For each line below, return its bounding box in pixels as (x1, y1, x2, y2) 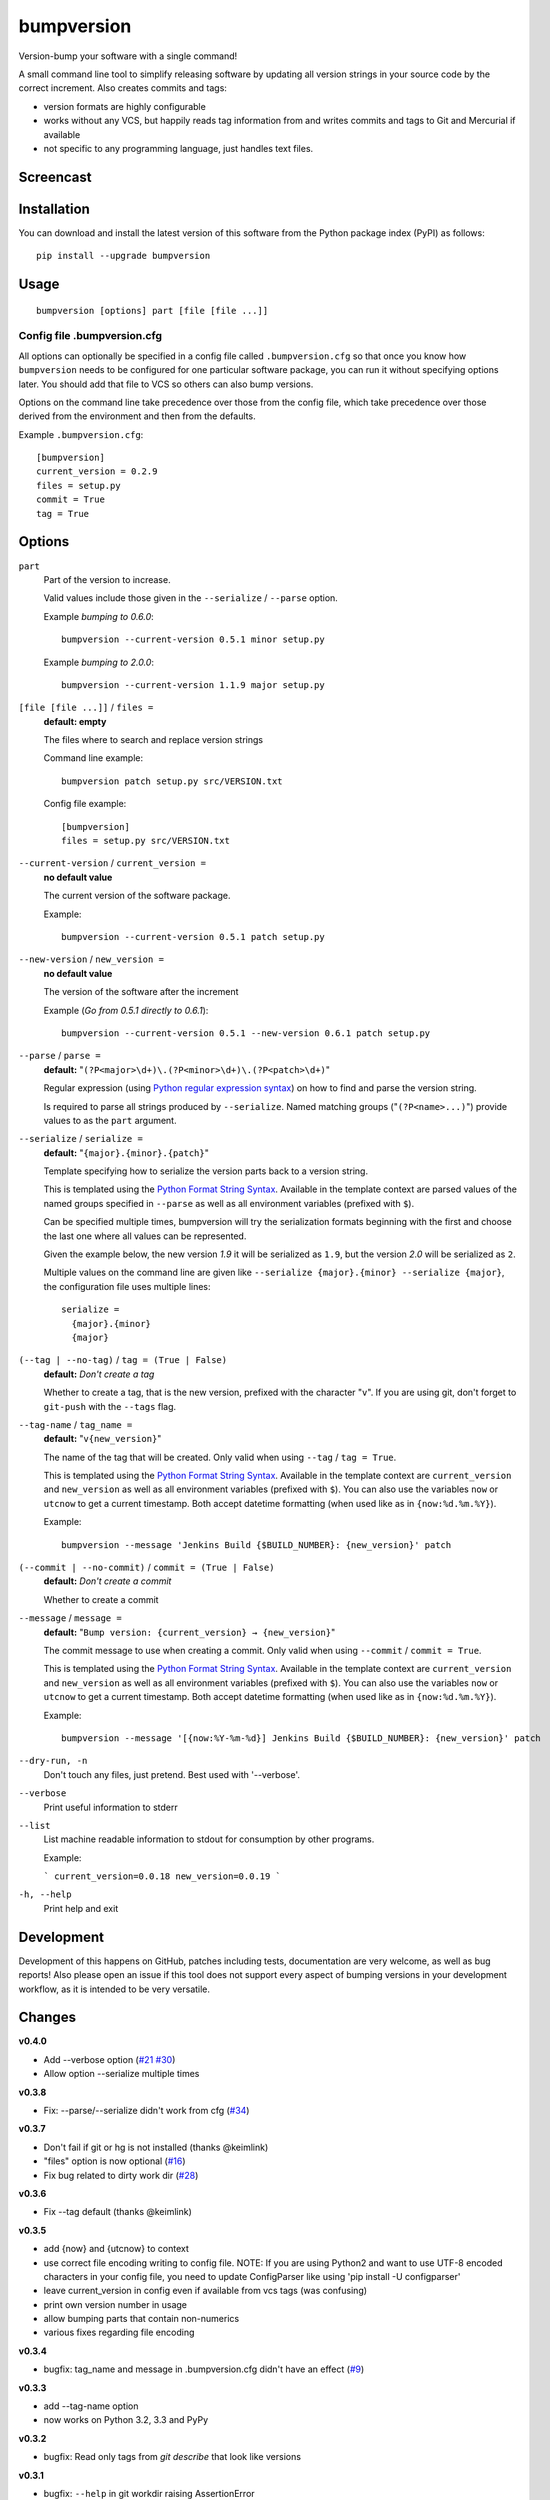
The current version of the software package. (43, 890, 231, 902)
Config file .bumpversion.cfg (18, 329, 162, 343)
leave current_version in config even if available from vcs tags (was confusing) (43, 2285, 368, 2297)
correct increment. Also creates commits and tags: (18, 82, 227, 94)
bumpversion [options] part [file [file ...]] (36, 305, 269, 316)
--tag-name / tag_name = (18, 1418, 133, 1430)
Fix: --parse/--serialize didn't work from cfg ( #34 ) (43, 2105, 250, 2117)
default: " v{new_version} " (43, 1433, 162, 1445)
